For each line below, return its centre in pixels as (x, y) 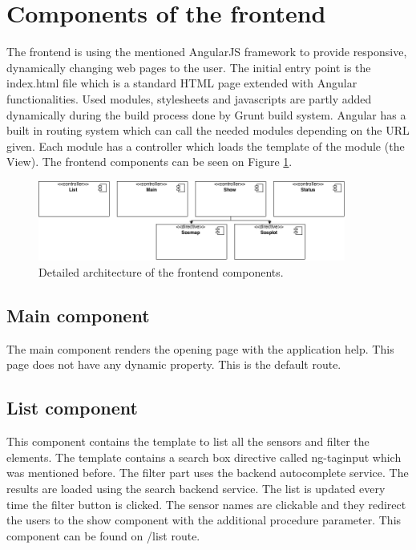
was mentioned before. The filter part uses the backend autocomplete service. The (208, 473)
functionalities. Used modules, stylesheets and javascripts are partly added (189, 98)
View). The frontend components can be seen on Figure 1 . (149, 162)
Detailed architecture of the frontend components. (161, 272)
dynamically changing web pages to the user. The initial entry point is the (189, 67)
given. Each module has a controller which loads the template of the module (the (206, 146)
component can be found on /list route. (103, 535)
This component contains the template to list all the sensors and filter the (188, 441)
